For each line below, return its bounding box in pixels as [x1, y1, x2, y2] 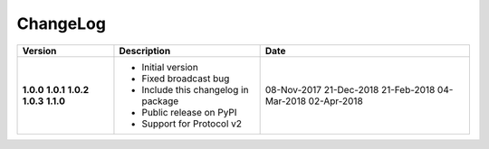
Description [119, 44, 171, 57]
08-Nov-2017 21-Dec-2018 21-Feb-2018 [264, 83, 436, 96]
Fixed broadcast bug [141, 72, 230, 85]
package [141, 95, 179, 107]
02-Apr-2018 [308, 95, 364, 107]
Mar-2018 [264, 95, 307, 107]
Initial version [141, 61, 198, 73]
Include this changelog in [141, 83, 249, 96]
